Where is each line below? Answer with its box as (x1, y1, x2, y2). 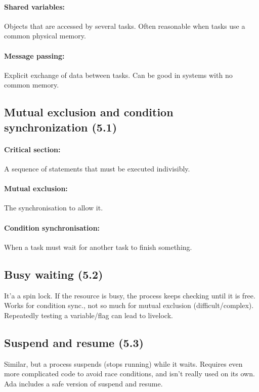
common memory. (4, 79, 59, 90)
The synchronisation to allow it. (4, 202, 103, 213)
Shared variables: (4, 1, 65, 12)
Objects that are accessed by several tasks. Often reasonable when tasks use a (4, 20, 245, 31)
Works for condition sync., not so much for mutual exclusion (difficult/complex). (4, 300, 254, 311)
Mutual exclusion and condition (4, 104, 174, 120)
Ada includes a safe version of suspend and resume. (4, 378, 163, 388)
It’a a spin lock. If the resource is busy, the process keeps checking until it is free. (4, 290, 255, 300)
